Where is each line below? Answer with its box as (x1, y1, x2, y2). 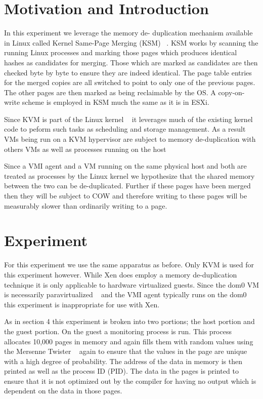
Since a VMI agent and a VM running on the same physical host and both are (4, 161, 247, 171)
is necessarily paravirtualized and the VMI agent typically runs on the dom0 (4, 289, 247, 300)
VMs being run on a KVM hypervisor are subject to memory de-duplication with (4, 134, 256, 144)
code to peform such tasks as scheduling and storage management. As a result (4, 124, 246, 134)
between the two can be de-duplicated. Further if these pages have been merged (4, 180, 251, 191)
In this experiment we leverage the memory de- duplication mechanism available (4, 27, 253, 38)
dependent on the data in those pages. (4, 385, 122, 396)
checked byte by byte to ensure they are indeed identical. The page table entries (4, 67, 252, 77)
